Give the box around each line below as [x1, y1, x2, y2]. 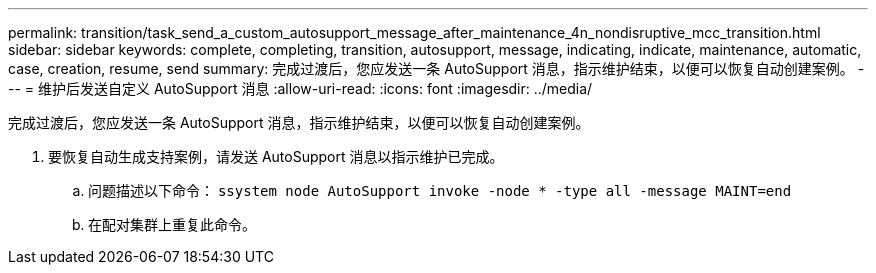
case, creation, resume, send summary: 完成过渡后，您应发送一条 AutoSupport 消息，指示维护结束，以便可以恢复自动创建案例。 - [8, 60, 865, 77]
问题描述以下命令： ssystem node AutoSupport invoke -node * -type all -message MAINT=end [88, 182, 792, 199]
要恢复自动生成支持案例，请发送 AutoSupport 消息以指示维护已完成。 [48, 148, 504, 165]
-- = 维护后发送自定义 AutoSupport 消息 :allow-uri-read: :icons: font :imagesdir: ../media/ [8, 80, 593, 97]
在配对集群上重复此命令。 [88, 216, 256, 233]
